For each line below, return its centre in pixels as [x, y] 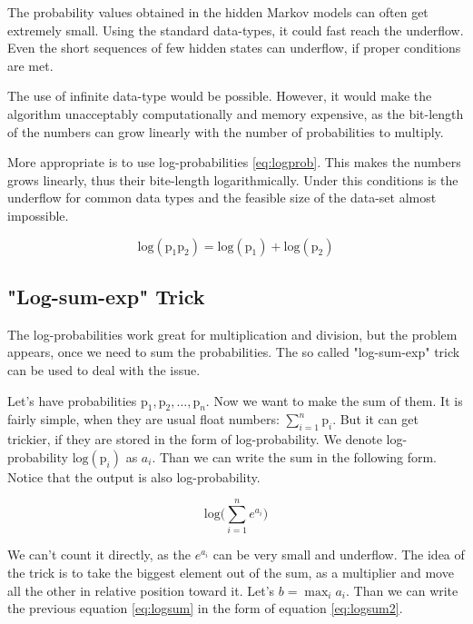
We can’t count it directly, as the [99, 555]
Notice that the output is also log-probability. [134, 476]
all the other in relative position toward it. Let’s [141, 590]
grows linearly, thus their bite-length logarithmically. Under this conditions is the [233, 179]
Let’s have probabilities [72, 400]
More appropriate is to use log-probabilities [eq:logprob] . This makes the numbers [234, 162]
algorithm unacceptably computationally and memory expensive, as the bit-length [236, 113]
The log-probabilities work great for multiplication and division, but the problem [232, 334]
